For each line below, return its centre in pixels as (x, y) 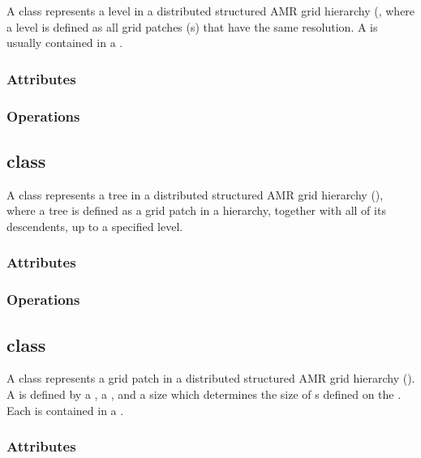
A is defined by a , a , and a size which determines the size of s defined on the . (204, 394)
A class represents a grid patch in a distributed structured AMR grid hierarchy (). (211, 378)
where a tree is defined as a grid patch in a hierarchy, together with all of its (196, 210)
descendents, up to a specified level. (95, 226)
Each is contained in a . (65, 410)
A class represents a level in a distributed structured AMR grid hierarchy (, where (211, 11)
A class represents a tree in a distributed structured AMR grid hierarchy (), (195, 194)
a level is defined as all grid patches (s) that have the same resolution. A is (192, 26)
